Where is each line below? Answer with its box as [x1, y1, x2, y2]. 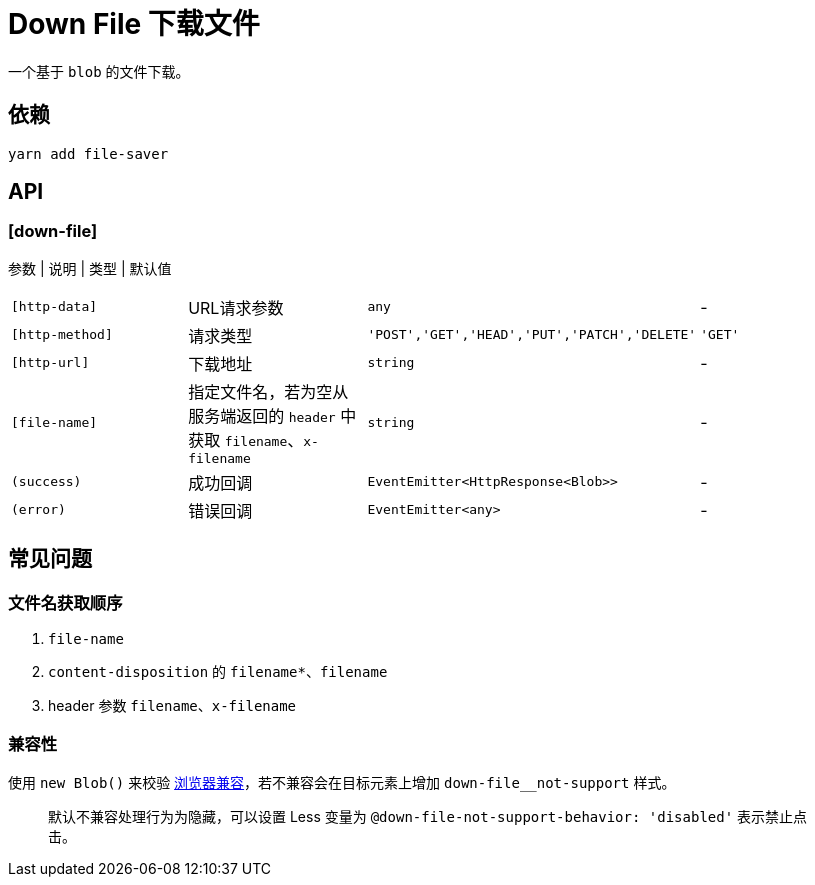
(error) [11, 502, 66, 518]
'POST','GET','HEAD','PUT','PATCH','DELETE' [367, 327, 697, 343]
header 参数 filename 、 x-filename [48, 697, 297, 715]
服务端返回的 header [188, 405, 336, 426]
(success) [11, 474, 82, 490]
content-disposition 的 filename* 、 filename [48, 663, 388, 681]
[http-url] [11, 355, 90, 371]
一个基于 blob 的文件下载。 [8, 62, 190, 80]
